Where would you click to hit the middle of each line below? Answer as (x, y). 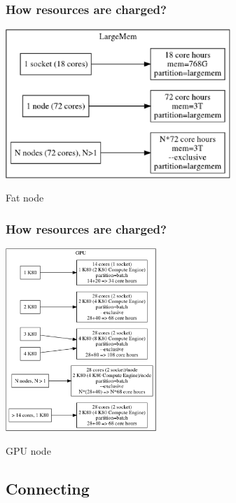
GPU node (28, 450)
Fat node (25, 198)
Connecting (48, 488)
